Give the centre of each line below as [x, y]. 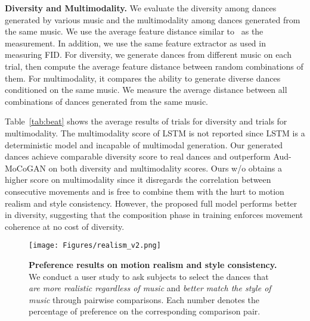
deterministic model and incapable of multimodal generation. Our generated [144, 144]
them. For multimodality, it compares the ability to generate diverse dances [143, 78]
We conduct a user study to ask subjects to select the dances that [149, 276]
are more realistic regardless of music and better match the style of [150, 288]
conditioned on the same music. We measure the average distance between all [146, 90]
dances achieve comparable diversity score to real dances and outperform [138, 156]
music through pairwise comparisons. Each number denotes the [144, 299]
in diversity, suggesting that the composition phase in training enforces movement [154, 215]
